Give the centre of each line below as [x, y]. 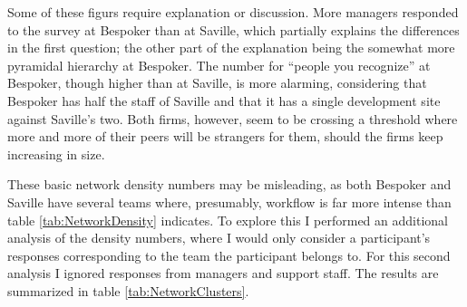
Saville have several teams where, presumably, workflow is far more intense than [229, 201]
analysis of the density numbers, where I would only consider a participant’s [219, 238]
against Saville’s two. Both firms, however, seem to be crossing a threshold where [233, 118]
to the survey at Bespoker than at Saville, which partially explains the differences [233, 29]
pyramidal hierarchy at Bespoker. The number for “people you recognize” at [219, 65]
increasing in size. [56, 153]
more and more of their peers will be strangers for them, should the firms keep [225, 136]
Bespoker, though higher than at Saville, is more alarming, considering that [217, 83]
